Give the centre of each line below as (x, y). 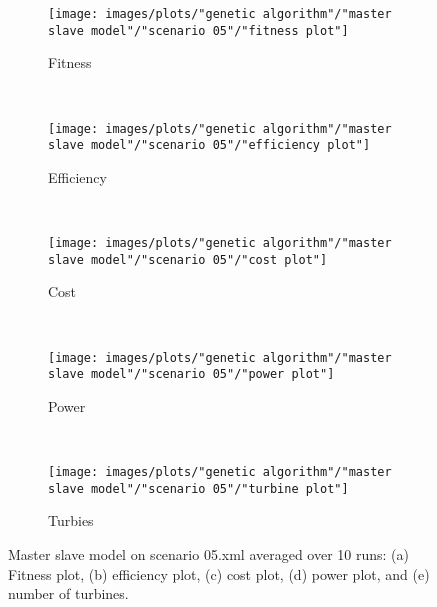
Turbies (71, 520)
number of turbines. (68, 593)
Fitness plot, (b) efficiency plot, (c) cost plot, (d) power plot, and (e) (219, 573)
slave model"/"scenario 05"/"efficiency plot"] (209, 145)
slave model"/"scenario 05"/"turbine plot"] (198, 488)
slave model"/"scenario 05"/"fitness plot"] (198, 30)
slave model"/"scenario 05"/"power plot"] (191, 374)
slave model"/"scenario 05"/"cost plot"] (188, 259)
